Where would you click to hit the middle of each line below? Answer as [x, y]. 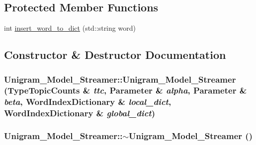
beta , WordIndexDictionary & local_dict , [88, 102]
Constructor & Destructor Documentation [115, 55]
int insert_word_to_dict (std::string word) [70, 28]
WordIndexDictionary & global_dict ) [80, 113]
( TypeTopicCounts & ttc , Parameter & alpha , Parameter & [126, 90]
